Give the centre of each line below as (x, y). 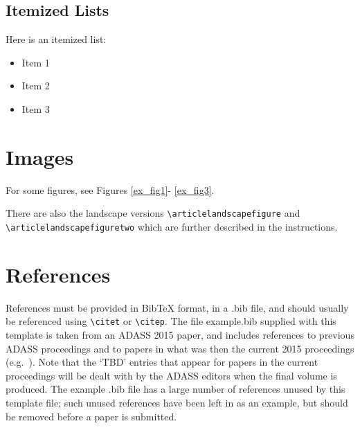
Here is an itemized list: (56, 39)
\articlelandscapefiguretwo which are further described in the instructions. (172, 226)
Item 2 (36, 86)
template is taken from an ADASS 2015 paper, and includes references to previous (180, 334)
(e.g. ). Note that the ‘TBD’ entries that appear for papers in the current (162, 362)
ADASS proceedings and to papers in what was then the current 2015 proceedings (180, 348)
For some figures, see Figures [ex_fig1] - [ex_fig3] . (110, 189)
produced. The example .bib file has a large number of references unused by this (175, 389)
